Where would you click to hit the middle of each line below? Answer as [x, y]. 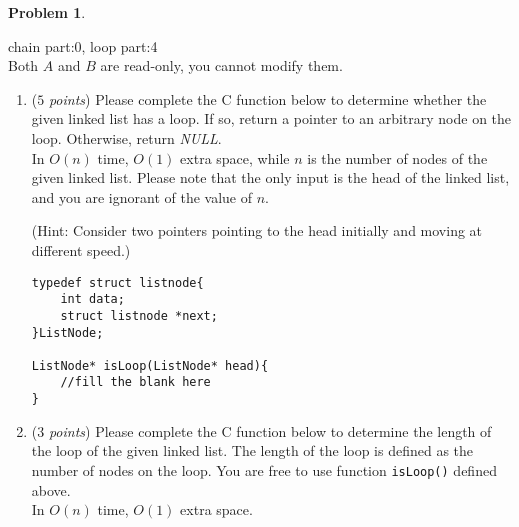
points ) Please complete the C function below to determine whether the [267, 98]
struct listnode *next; [139, 315]
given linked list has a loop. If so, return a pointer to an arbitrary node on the [271, 118]
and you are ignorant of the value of [142, 196]
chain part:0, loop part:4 [83, 45]
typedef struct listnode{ [117, 282]
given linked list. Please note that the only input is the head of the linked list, [270, 177]
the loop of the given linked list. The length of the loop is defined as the [252, 450]
